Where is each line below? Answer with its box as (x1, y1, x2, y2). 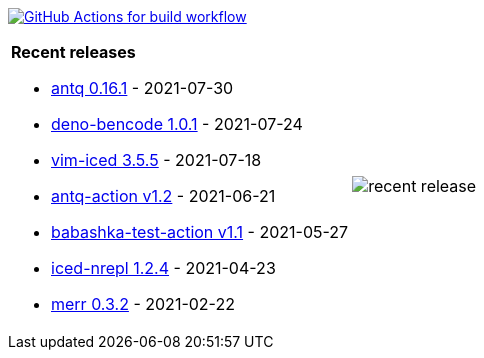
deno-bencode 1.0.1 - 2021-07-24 (51, 114, 303, 134)
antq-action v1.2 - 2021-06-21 (51, 186, 276, 206)
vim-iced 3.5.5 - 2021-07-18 (51, 150, 262, 170)
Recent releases (11, 42, 136, 62)
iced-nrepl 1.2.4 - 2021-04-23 (51, 258, 276, 278)
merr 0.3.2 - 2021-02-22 (51, 294, 235, 314)
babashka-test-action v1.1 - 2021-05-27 (51, 222, 349, 242)
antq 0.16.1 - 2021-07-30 (51, 78, 234, 98)
